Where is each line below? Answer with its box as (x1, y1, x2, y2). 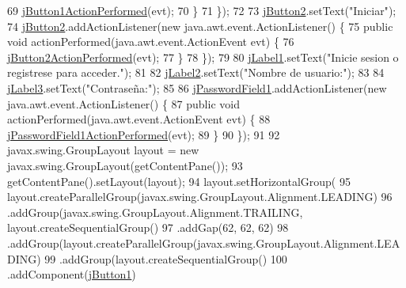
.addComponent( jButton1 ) (7, 266, 136, 282)
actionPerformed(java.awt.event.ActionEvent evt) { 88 (7, 111, 271, 127)
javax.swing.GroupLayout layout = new (7, 142, 199, 158)
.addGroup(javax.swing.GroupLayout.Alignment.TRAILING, (7, 203, 303, 220)
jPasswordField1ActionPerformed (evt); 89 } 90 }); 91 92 (7, 126, 280, 142)
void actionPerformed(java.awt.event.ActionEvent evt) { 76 (7, 33, 294, 50)
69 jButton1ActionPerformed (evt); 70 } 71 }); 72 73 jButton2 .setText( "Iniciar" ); (7, 2, 397, 18)
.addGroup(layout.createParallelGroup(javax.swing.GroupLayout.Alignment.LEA (7, 234, 400, 251)
